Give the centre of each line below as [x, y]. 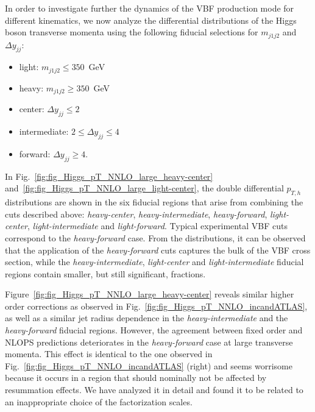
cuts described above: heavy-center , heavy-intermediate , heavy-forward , [136, 214]
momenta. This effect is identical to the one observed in [109, 354]
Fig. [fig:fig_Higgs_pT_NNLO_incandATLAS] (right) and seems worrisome [149, 365]
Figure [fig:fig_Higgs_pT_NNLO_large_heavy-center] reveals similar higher [150, 294]
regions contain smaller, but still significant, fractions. [105, 273]
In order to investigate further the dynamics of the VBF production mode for [150, 8]
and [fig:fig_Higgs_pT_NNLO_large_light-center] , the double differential [144, 188]
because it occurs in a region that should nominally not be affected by [136, 378]
